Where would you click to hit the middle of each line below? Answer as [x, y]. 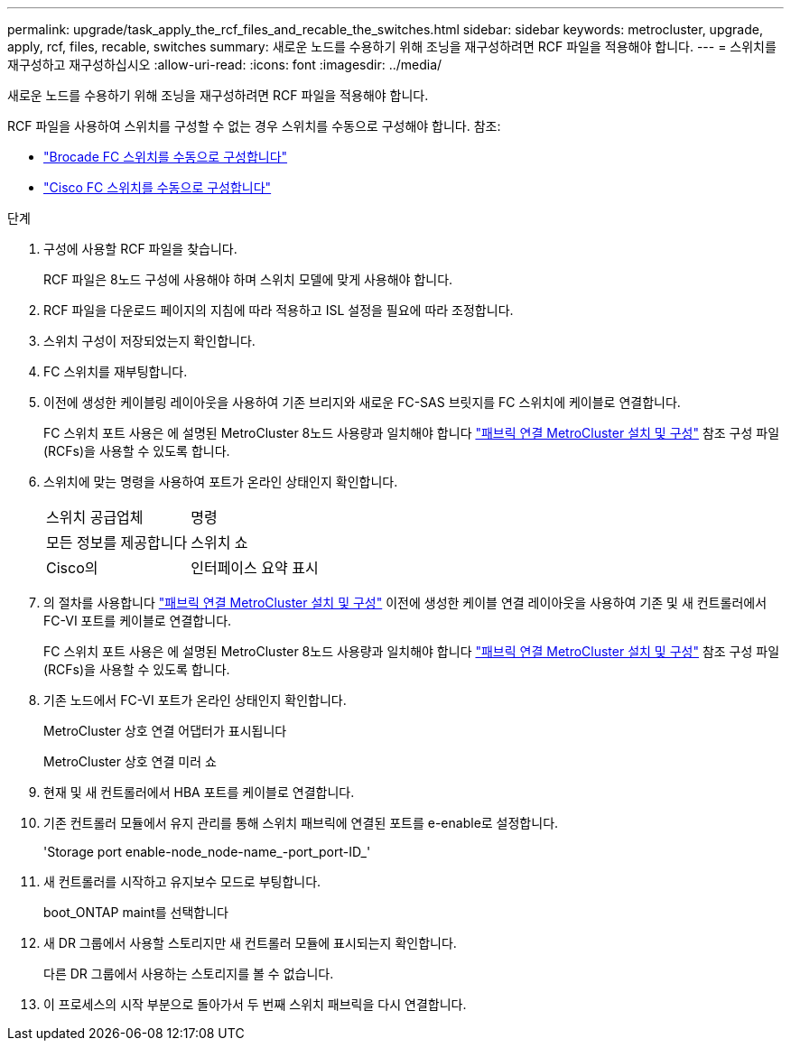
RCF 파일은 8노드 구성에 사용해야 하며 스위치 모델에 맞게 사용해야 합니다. [248, 279]
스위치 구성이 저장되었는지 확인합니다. [149, 341]
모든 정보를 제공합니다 [117, 543]
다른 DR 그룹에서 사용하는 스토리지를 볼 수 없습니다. [189, 974]
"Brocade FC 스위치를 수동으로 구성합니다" [166, 157]
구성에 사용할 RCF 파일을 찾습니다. [140, 249]
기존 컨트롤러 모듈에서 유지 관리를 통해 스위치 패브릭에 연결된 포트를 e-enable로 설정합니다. [301, 823]
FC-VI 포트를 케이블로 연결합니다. [138, 621]
